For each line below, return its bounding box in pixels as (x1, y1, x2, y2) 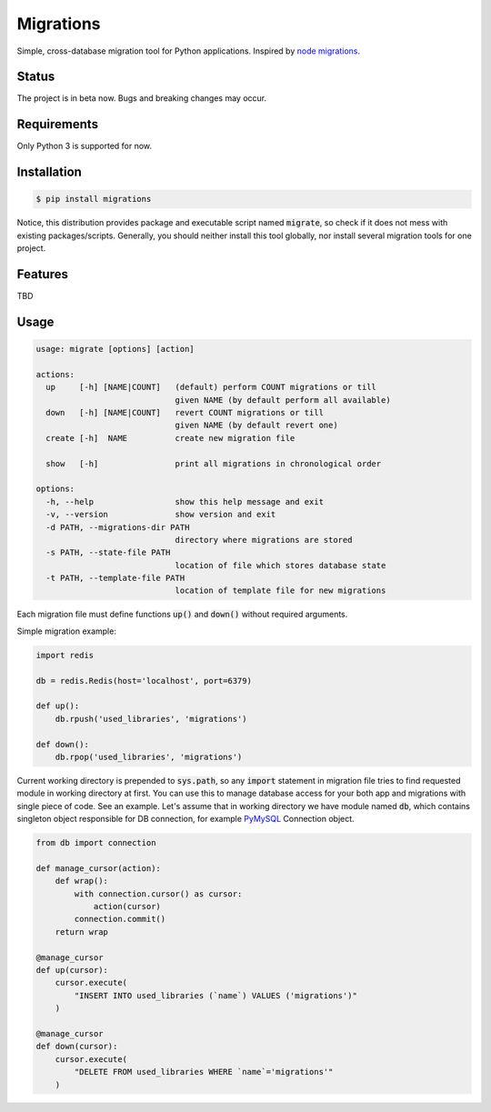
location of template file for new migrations (175, 586, 386, 596)
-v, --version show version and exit (45, 509, 276, 520)
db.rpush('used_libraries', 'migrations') (55, 714, 247, 724)
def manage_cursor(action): (35, 863, 161, 873)
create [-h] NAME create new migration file (45, 433, 296, 443)
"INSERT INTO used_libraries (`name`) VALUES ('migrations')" (74, 990, 358, 1000)
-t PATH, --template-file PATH (45, 573, 185, 584)
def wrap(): (55, 876, 109, 887)
